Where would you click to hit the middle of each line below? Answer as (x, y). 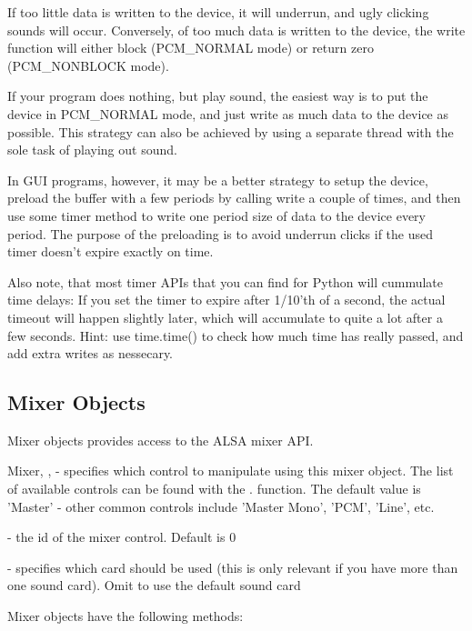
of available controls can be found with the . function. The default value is (214, 489)
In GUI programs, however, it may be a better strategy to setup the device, (218, 180)
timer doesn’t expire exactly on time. (110, 251)
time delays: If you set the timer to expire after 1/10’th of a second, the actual (226, 300)
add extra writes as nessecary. (90, 353)
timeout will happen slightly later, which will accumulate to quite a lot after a (225, 317)
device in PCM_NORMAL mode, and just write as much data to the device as (228, 113)
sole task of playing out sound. (92, 150)
